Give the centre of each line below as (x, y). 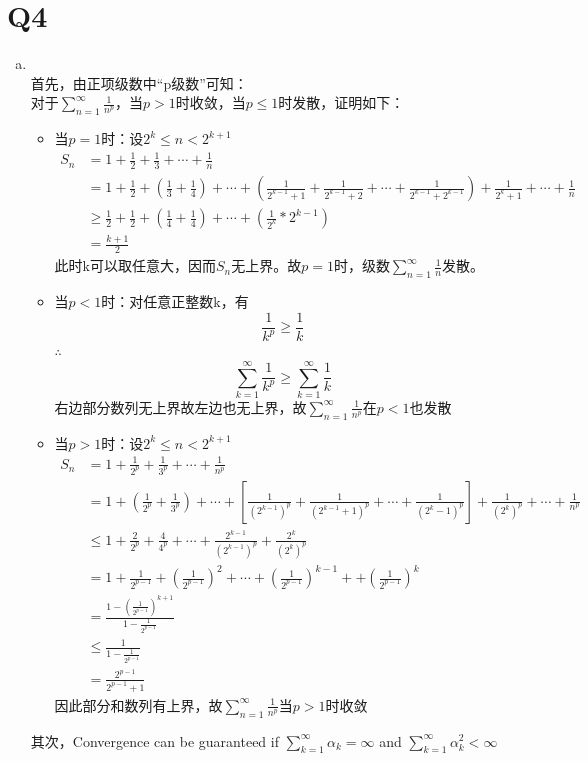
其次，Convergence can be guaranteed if (154, 740)
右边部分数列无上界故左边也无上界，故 (180, 406)
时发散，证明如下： (341, 102)
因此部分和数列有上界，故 (138, 704)
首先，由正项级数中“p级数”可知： (139, 82)
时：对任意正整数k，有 (175, 301)
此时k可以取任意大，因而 (135, 265)
